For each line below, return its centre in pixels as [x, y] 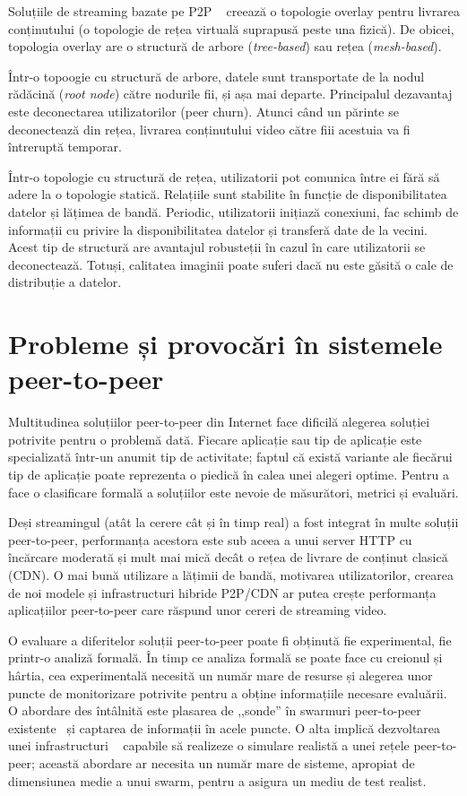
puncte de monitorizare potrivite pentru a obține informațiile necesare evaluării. [228, 692]
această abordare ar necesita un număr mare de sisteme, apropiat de [227, 762]
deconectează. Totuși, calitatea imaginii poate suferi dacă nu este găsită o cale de [231, 264]
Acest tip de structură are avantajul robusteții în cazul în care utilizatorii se [217, 247]
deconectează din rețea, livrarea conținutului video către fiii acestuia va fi [209, 129]
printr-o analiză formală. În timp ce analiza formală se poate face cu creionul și [225, 658]
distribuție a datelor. [65, 282]
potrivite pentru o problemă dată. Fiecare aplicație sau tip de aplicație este [215, 439]
